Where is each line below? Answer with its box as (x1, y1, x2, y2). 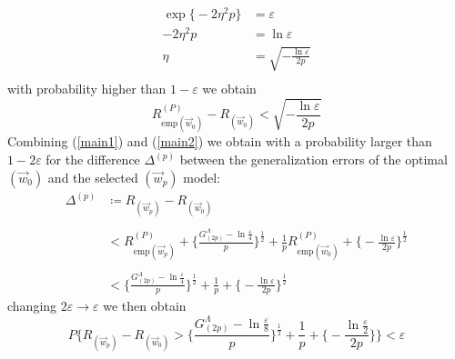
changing (7, 296, 57, 315)
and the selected (47, 167, 138, 186)
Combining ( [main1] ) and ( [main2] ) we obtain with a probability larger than (7, 132, 432, 151)
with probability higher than (7, 78, 167, 97)
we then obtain (103, 296, 187, 315)
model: (183, 167, 221, 186)
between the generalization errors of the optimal (179, 150, 448, 169)
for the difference (45, 150, 140, 169)
